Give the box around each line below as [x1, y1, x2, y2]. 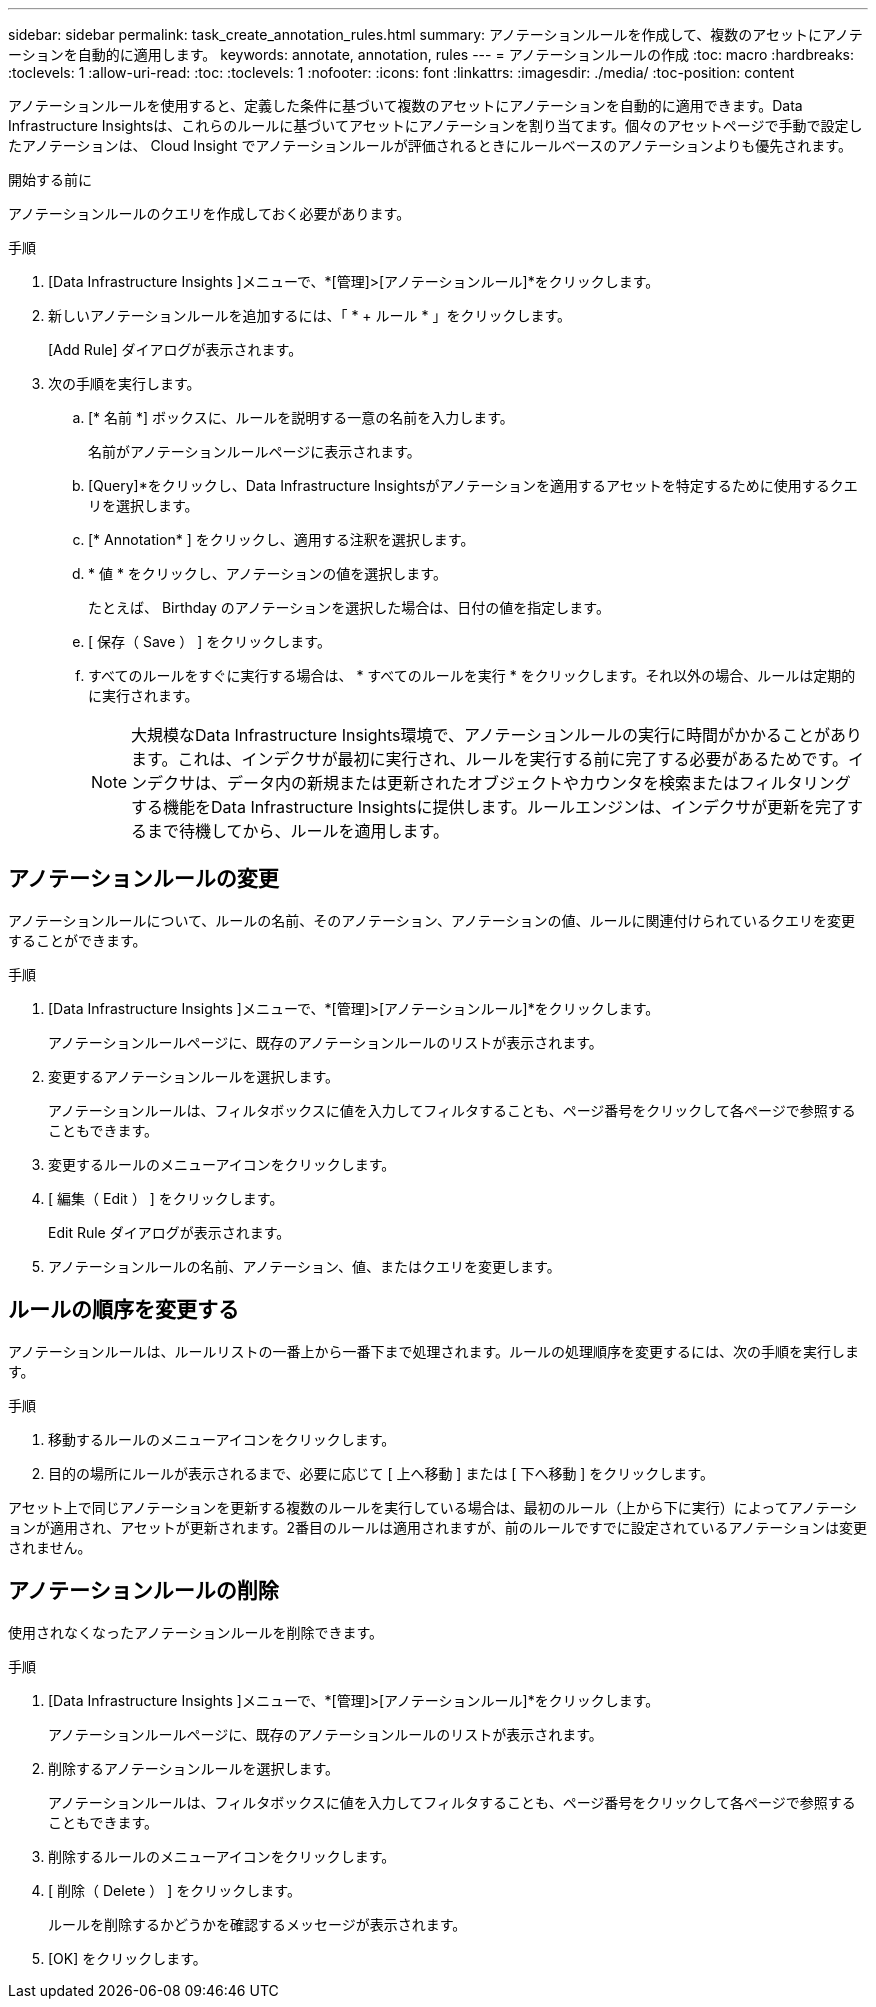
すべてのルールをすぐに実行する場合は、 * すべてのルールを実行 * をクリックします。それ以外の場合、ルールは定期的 [88, 667, 856, 684]
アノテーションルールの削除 [8, 1578, 279, 1604]
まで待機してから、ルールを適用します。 [147, 821, 449, 841]
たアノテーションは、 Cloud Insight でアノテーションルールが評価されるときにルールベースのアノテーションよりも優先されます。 [8, 137, 852, 154]
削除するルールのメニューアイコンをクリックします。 [48, 1847, 396, 1865]
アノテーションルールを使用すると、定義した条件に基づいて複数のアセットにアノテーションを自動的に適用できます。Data [8, 97, 803, 114]
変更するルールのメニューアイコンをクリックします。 [48, 1155, 396, 1173]
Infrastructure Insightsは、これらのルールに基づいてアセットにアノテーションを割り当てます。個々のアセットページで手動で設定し [8, 117, 863, 134]
